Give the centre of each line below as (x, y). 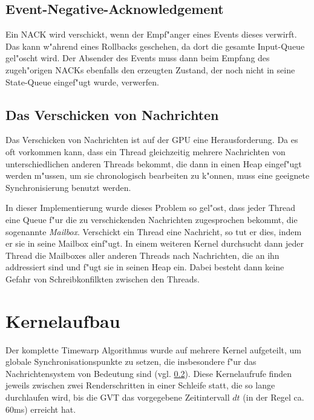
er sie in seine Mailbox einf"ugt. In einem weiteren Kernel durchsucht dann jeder (155, 243)
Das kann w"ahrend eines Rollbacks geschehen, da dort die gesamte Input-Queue (155, 46)
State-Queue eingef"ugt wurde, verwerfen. (82, 82)
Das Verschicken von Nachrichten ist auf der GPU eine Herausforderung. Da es (152, 140)
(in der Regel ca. (273, 397)
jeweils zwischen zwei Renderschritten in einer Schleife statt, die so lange (140, 385)
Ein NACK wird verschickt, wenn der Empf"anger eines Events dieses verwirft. (151, 34)
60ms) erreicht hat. (41, 409)
